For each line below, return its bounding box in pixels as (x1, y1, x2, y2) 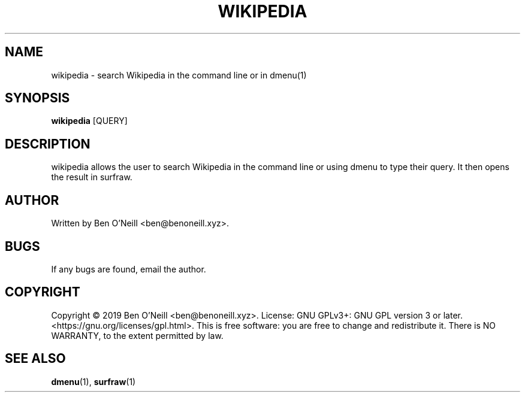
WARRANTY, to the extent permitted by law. (51, 330, 224, 341)
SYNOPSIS (5, 90, 70, 106)
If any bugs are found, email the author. (51, 263, 206, 274)
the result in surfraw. (51, 172, 132, 183)
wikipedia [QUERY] (51, 116, 128, 126)
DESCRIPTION (5, 136, 90, 151)
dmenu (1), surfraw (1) (51, 376, 136, 387)
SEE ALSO (5, 351, 66, 366)
